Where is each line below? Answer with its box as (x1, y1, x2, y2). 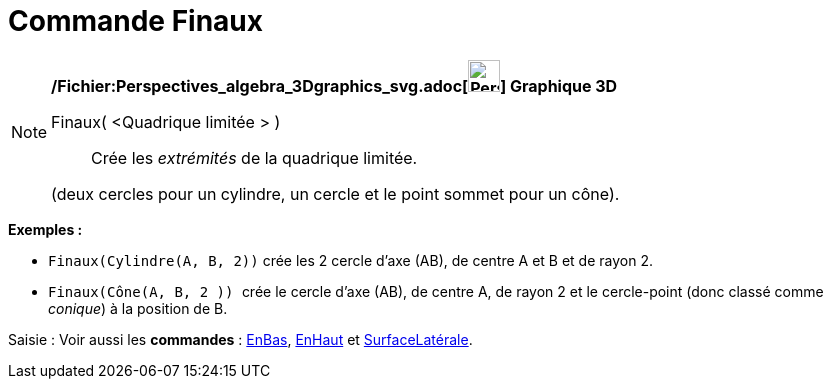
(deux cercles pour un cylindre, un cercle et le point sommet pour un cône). (51, 183, 620, 204)
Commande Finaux (8, 4, 264, 38)
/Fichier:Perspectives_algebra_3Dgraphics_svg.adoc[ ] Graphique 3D (51, 75, 618, 96)
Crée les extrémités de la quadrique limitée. (91, 147, 418, 168)
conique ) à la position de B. (48, 299, 228, 317)
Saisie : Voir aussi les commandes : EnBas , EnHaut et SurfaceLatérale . (8, 330, 473, 348)
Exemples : (8, 220, 83, 238)
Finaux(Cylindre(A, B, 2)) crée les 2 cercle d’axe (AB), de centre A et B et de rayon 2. (48, 251, 653, 269)
